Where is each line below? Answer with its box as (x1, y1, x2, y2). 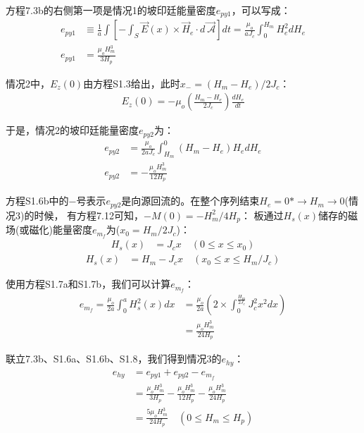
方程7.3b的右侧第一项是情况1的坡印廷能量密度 (6, 3, 216, 17)
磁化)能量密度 (29, 222, 92, 237)
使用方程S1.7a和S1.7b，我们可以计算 (6, 276, 171, 291)
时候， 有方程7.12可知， (34, 207, 144, 222)
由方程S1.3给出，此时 (83, 75, 180, 90)
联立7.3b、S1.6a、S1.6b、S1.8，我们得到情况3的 (6, 351, 222, 366)
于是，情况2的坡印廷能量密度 (6, 123, 139, 138)
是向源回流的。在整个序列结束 (121, 193, 260, 208)
